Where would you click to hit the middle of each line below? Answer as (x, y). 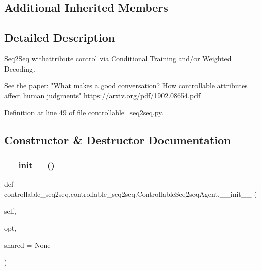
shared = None (27, 245)
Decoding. (20, 68)
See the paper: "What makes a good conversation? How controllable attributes (126, 86)
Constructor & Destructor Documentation (118, 140)
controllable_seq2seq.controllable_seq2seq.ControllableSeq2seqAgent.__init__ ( (130, 194)
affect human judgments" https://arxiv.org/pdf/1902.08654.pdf (102, 95)
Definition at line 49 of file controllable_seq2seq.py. (84, 112)
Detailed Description (60, 37)
